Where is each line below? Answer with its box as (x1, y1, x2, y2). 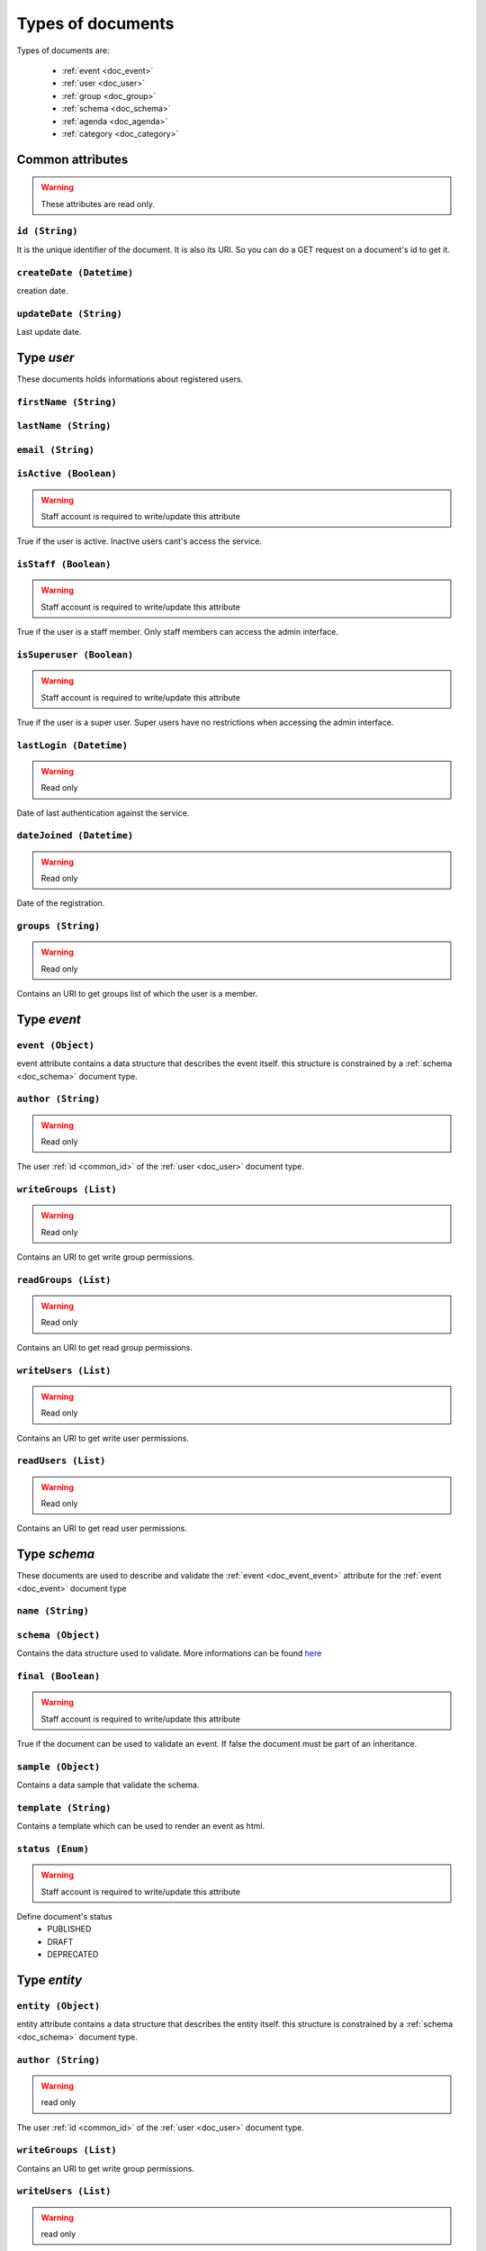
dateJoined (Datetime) (16, 829, 134, 842)
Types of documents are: (16, 45, 110, 56)
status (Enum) (16, 1843, 90, 1855)
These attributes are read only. (40, 198, 155, 209)
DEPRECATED (47, 1949, 99, 1960)
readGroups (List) (16, 1274, 112, 1286)
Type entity (16, 1973, 83, 1988)
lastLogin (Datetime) (16, 739, 128, 751)
